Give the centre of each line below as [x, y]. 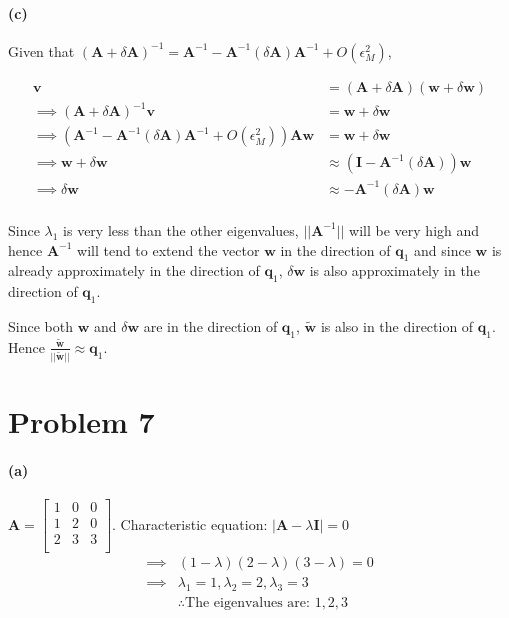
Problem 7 [81, 420]
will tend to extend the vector [168, 249]
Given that [41, 50]
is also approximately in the [394, 270]
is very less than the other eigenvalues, [181, 229]
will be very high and [414, 229]
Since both [40, 325]
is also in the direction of [397, 325]
